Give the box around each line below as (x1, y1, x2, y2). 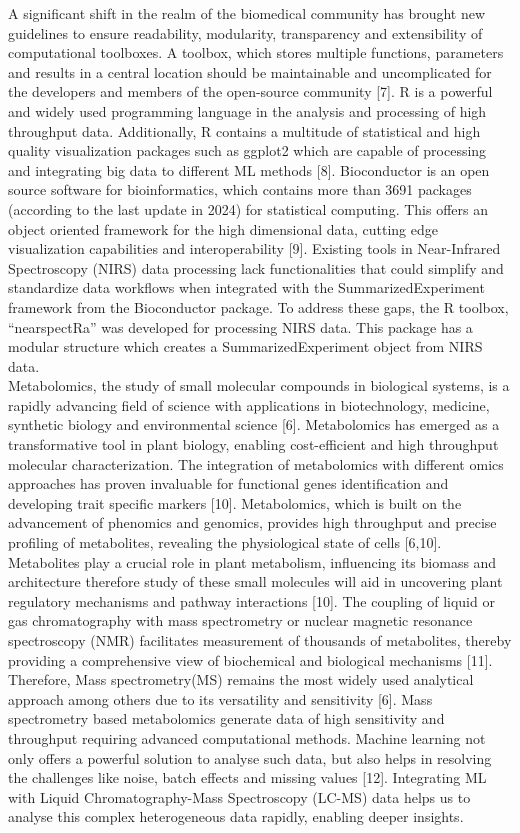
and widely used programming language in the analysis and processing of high (8, 100, 487, 121)
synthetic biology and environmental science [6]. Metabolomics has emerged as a (8, 414, 500, 435)
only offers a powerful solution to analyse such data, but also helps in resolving (8, 747, 492, 768)
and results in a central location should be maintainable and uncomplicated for (8, 61, 492, 82)
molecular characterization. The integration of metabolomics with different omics (8, 453, 504, 474)
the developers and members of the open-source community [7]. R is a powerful (8, 81, 493, 102)
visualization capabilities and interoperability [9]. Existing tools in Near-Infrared (8, 238, 501, 259)
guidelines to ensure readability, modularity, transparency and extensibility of (8, 22, 483, 43)
